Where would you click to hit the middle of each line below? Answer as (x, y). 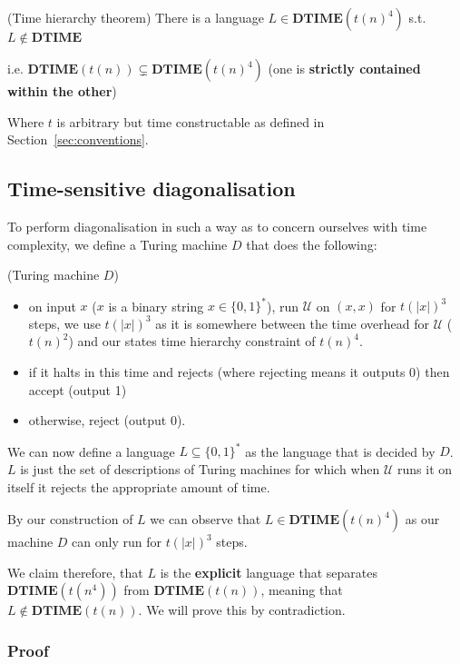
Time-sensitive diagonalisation (152, 188)
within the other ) (62, 91)
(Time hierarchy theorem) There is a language (136, 17)
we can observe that (206, 519)
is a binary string (156, 306)
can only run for (117, 542)
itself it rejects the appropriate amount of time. (139, 486)
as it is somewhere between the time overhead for (292, 323)
